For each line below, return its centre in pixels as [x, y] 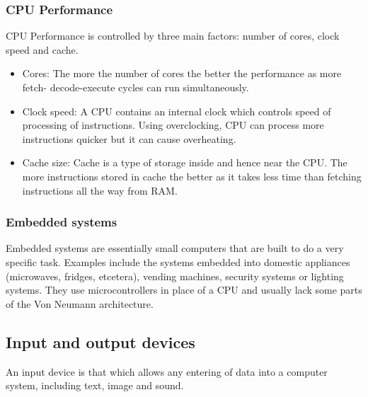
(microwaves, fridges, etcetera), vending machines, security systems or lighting [175, 276]
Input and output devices [100, 341]
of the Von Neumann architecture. [80, 303]
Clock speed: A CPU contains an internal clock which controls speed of [177, 111]
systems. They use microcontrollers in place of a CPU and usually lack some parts [184, 290]
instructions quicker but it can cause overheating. [129, 138]
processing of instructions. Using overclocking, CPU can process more [173, 125]
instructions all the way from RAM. [100, 190]
